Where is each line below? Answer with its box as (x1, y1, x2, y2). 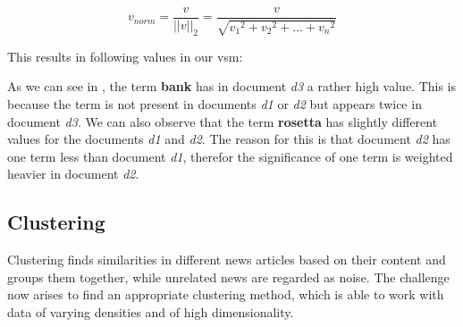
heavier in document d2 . (7, 164, 139, 183)
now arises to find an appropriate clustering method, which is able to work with (7, 285, 444, 304)
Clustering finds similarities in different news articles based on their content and (7, 250, 446, 269)
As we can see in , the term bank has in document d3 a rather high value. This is (7, 77, 457, 96)
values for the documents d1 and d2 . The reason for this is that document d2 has (7, 130, 450, 148)
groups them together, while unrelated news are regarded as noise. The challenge (7, 267, 450, 286)
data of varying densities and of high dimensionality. (7, 303, 294, 321)
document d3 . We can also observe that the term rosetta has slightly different (7, 112, 438, 130)
